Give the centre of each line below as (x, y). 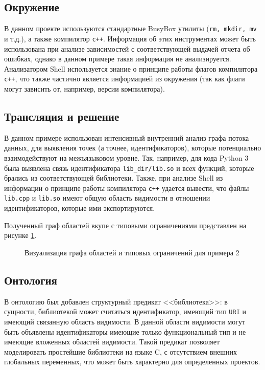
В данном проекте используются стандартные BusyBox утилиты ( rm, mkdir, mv (130, 28)
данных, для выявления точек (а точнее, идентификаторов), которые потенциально (133, 148)
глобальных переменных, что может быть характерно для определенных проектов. (132, 362)
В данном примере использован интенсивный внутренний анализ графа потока (127, 137)
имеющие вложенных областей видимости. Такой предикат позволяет (112, 342)
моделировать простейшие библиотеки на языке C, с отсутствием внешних (121, 351)
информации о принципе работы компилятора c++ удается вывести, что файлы (127, 188)
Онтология (31, 280)
